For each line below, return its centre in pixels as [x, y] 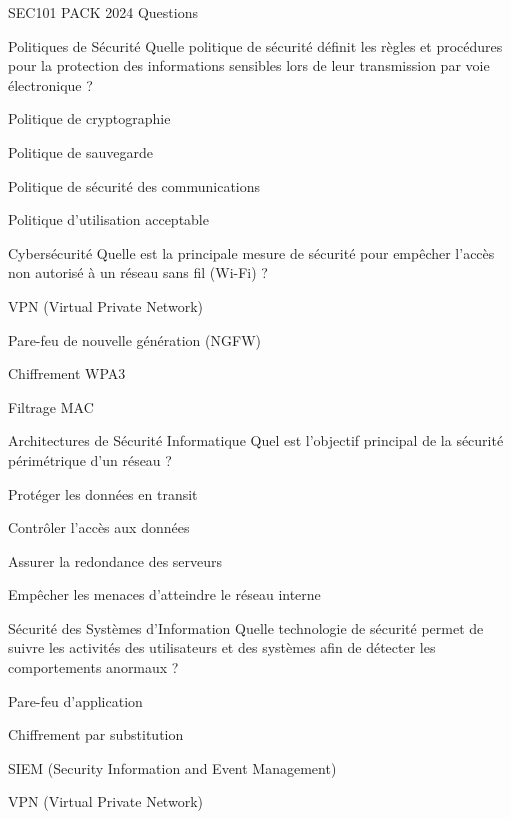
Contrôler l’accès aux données [99, 527]
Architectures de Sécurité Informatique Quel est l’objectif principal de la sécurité [256, 440]
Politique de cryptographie [89, 118]
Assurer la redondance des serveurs [115, 560]
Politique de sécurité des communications [134, 185]
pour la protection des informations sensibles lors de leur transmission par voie [249, 65]
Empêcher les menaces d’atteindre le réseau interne [164, 594]
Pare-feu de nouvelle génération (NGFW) [134, 339]
